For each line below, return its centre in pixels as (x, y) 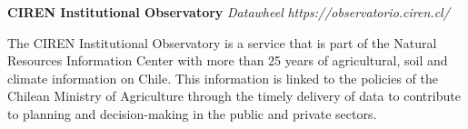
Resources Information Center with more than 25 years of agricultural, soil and (228, 60)
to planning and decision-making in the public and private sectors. (192, 113)
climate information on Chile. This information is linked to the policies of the (223, 78)
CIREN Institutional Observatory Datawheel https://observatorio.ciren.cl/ (229, 12)
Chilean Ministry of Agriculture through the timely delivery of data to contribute (234, 96)
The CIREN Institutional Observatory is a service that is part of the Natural (222, 42)
